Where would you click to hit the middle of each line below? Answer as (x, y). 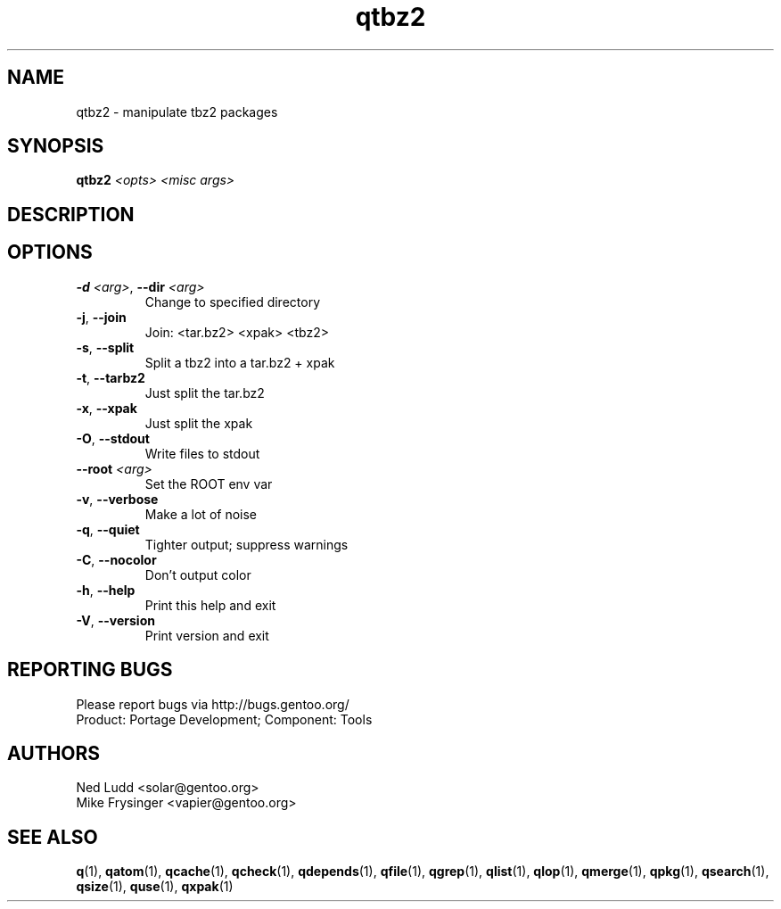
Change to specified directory (233, 302)
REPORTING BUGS (90, 670)
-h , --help (106, 590)
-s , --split (105, 347)
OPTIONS (50, 252)
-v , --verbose (117, 499)
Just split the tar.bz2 (205, 393)
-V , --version (115, 620)
